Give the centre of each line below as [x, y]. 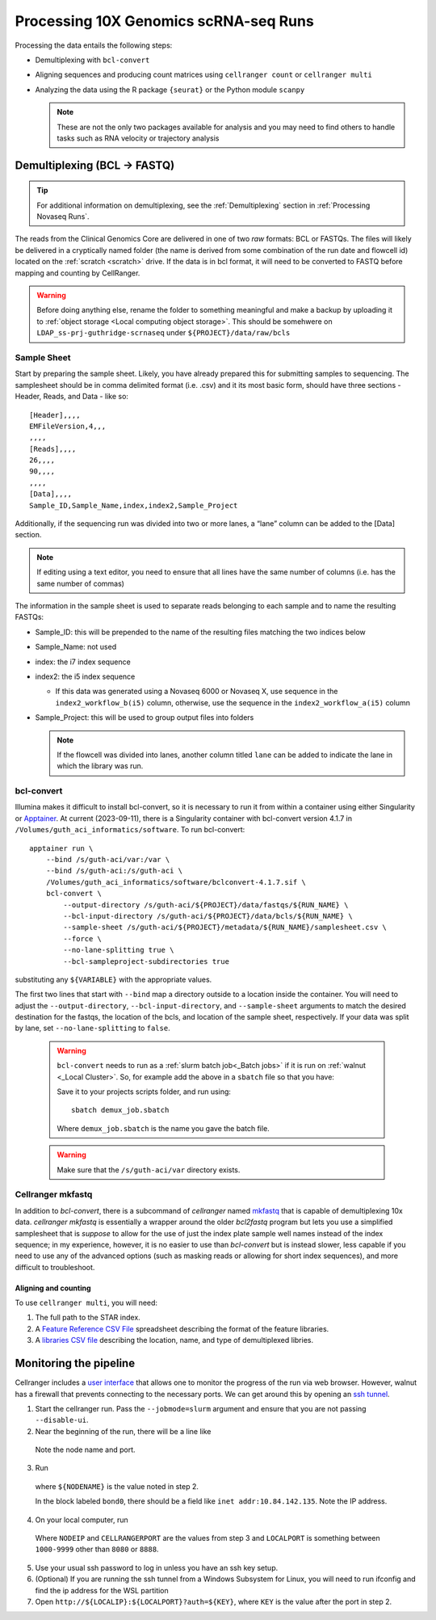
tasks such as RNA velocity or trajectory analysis [138, 138]
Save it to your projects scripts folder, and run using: [144, 1092]
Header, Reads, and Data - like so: [72, 397]
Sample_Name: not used [76, 647]
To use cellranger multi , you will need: [86, 1303]
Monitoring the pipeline [75, 1363]
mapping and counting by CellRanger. [78, 273]
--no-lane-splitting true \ [119, 950]
